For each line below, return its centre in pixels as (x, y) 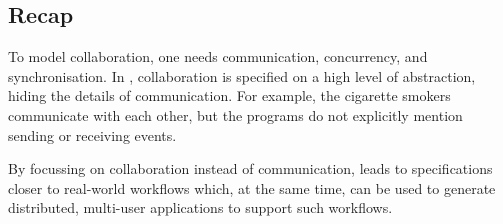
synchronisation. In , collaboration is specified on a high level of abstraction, (242, 75)
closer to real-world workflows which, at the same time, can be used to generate (252, 187)
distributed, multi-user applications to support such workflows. (200, 207)
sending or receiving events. (92, 134)
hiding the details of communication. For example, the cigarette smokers (229, 95)
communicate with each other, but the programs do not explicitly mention (235, 114)
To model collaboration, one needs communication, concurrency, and (218, 56)
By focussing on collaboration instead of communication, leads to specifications (250, 168)
